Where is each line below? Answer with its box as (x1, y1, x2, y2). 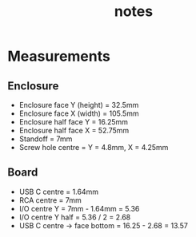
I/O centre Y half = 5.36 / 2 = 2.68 (18, 212, 131, 222)
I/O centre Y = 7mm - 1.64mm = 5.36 (18, 203, 140, 213)
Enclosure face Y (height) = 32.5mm (18, 101, 139, 109)
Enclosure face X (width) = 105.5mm (18, 109, 139, 118)
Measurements (7, 47, 111, 65)
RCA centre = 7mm (18, 195, 82, 205)
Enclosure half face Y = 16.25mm (18, 117, 129, 126)
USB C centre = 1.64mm (18, 187, 99, 196)
